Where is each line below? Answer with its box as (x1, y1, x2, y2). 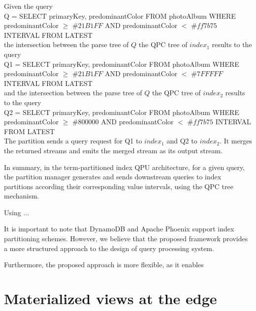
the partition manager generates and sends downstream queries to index (4, 171, 222, 182)
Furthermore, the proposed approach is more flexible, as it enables (4, 259, 204, 270)
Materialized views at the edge (4, 288, 217, 309)
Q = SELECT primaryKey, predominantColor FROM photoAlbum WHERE (4, 10, 236, 21)
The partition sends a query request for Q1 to (4, 136, 142, 146)
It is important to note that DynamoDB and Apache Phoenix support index (4, 224, 234, 234)
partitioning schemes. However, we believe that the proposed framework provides (4, 233, 248, 244)
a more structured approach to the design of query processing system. (4, 243, 214, 253)
